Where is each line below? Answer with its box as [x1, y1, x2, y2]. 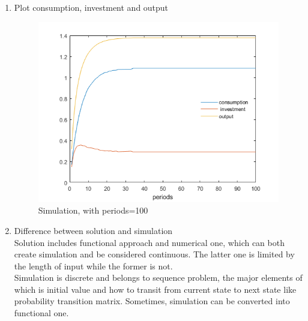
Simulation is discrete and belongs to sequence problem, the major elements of [14, 271, 303, 284]
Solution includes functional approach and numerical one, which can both [14, 236, 285, 248]
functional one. [14, 307, 69, 319]
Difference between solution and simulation [14, 224, 173, 236]
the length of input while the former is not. [14, 259, 173, 272]
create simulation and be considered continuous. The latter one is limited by [14, 248, 295, 260]
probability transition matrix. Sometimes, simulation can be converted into [14, 295, 290, 307]
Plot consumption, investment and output [14, 1, 169, 13]
